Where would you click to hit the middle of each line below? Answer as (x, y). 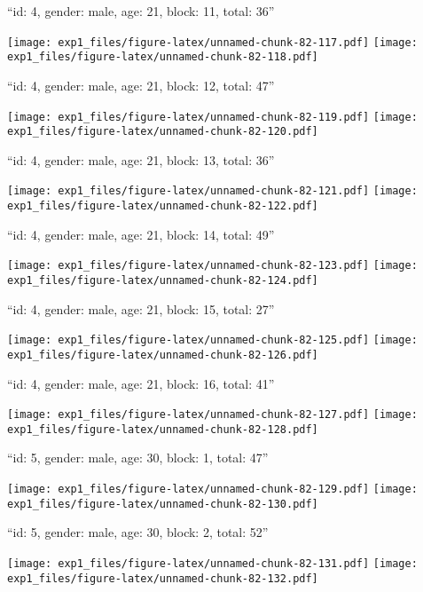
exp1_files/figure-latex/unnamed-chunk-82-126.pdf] (163, 355)
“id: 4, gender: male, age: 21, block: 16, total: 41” (141, 383)
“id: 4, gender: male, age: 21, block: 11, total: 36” (141, 11)
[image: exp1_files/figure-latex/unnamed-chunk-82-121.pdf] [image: (212, 191)
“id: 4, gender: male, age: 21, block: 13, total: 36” (141, 159)
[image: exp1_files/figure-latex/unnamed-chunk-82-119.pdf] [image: (212, 117)
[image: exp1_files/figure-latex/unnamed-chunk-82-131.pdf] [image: (212, 563)
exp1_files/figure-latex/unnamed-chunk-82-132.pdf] (163, 578)
